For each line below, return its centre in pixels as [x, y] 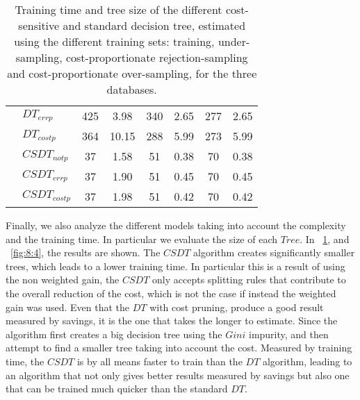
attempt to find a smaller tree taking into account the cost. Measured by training [179, 348]
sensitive [39, 25]
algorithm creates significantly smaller [274, 252]
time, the [25, 361]
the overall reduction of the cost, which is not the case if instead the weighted [171, 293]
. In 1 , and [325, 239]
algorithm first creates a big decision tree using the [114, 334]
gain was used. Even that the [68, 307]
